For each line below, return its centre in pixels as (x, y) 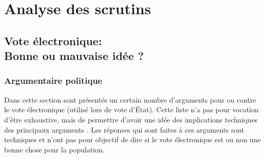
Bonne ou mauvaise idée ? (74, 56)
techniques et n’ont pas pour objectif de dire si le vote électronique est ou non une (132, 139)
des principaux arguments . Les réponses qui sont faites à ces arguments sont (124, 129)
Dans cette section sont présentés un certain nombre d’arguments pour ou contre (130, 99)
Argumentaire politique (53, 81)
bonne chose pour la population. (54, 149)
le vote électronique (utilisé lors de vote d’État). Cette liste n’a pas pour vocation (131, 109)
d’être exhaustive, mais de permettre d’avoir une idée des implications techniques (131, 119)
